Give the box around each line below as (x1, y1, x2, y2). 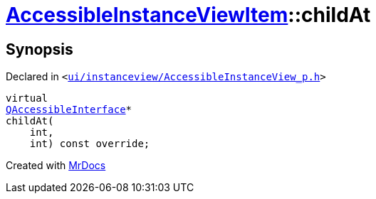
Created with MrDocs (6, 159, 106, 172)
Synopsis (6, 40, 73, 58)
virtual (6, 92, 48, 104)
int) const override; (29, 138, 150, 150)
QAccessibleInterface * (6, 104, 132, 116)
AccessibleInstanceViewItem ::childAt (6, 3, 371, 27)
